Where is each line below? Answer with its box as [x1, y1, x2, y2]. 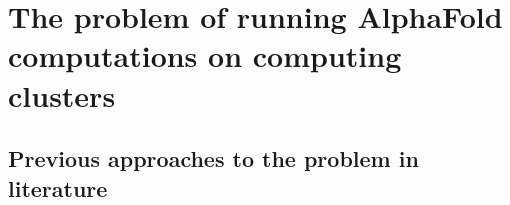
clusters [8, 74, 116, 115]
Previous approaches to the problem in [8, 143, 419, 174]
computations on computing [8, 35, 402, 76]
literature [8, 172, 108, 203]
